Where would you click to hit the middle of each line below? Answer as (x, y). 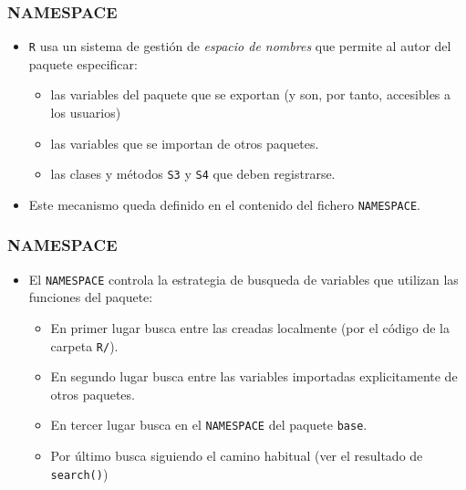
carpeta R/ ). (84, 345)
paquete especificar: (83, 63)
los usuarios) (86, 113)
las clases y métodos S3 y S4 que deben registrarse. (193, 174)
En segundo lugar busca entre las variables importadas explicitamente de (254, 376)
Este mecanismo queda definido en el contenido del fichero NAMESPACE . (225, 204)
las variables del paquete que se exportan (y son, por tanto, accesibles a (251, 94)
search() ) (79, 473)
